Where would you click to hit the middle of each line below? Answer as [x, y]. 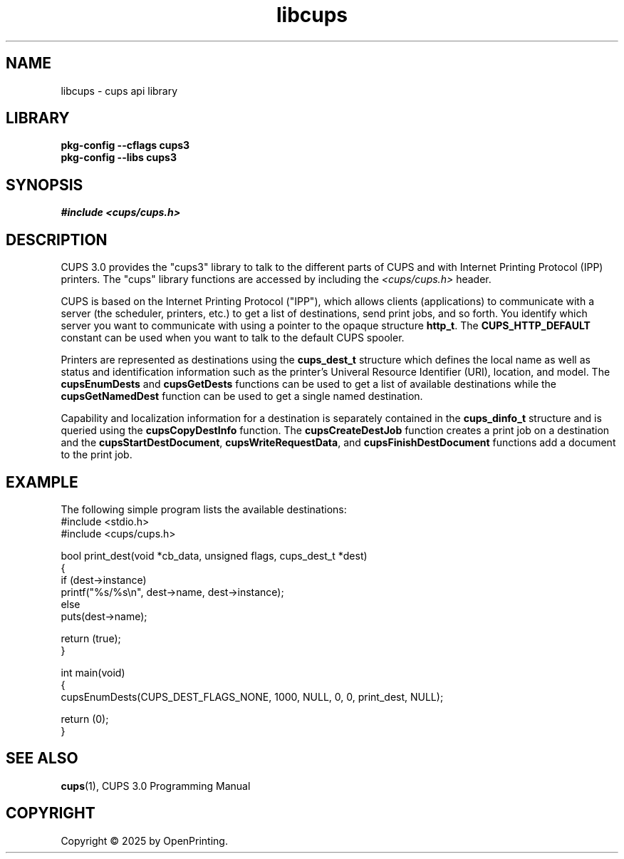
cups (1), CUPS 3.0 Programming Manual [156, 786]
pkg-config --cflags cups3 [125, 145]
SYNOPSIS [45, 185]
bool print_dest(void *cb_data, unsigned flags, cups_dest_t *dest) [214, 555]
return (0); [85, 719]
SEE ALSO [42, 758]
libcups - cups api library [119, 91]
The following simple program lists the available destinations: [204, 509]
